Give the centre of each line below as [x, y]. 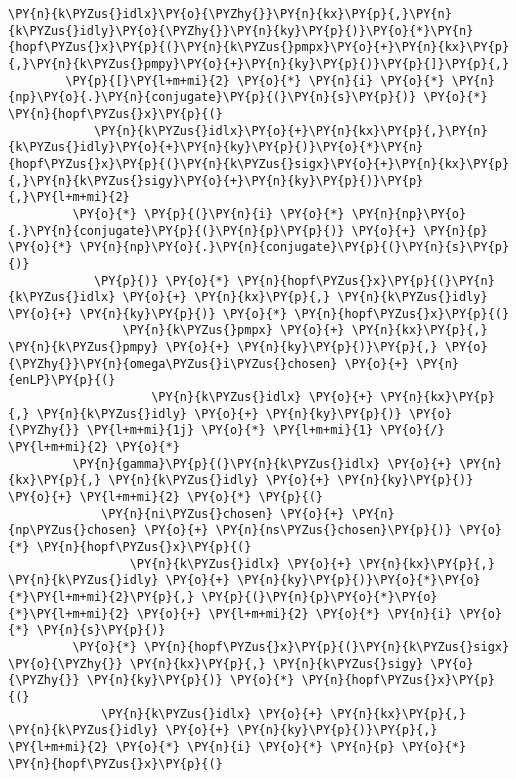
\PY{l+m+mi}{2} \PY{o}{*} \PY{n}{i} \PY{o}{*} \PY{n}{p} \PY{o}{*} [237, 746]
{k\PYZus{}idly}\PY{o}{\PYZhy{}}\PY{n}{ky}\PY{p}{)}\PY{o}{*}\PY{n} [241, 30]
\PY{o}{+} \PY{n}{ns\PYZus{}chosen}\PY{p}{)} [298, 530]
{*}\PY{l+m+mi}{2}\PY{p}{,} [101, 596]
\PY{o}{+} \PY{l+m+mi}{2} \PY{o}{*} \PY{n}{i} [294, 613]
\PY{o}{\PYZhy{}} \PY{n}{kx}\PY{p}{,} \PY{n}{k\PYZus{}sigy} [216, 663]
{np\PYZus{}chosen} [72, 530]
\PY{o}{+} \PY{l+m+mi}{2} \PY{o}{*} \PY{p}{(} [165, 497]
